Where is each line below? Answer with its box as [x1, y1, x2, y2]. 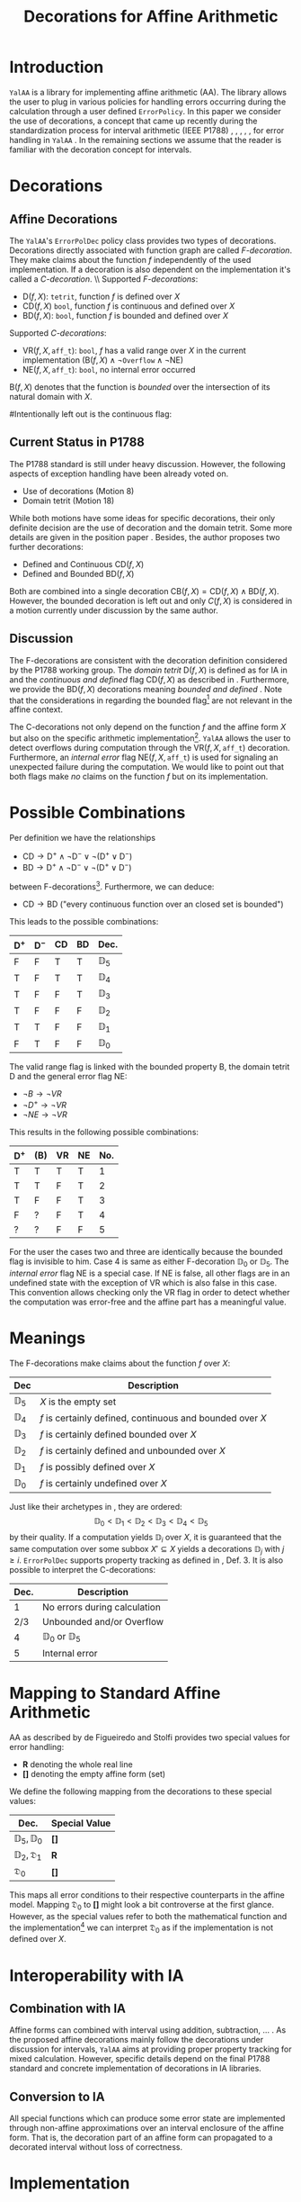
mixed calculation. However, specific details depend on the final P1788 [9, 2053, 270, 2064]
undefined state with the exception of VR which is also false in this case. [9, 1277, 277, 1288]
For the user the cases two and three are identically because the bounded [9, 1247, 283, 1258]
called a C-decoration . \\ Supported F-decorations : [9, 273, 199, 284]
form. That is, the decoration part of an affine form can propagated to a [9, 2132, 273, 2143]
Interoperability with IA [9, 1965, 184, 1986]
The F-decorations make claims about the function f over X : [9, 1358, 231, 1368]
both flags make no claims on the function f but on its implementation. [9, 771, 269, 781]
